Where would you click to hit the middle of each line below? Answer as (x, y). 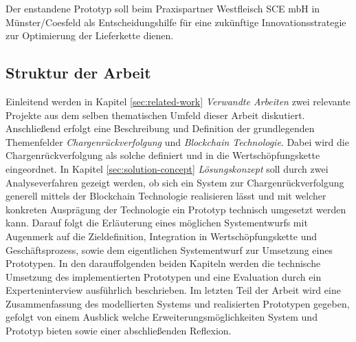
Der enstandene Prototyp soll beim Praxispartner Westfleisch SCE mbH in (163, 8)
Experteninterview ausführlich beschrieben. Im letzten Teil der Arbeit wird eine (173, 290)
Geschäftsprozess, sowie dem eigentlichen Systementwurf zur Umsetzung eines (169, 249)
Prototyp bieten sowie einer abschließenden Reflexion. (119, 331)
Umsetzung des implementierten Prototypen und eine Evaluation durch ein (164, 276)
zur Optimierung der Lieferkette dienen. (90, 35)
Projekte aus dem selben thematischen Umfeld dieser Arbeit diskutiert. (155, 115)
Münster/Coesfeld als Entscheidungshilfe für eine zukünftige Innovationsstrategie (176, 22)
